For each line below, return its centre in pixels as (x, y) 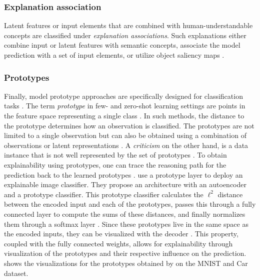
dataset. (16, 273)
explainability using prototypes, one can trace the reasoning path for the (115, 164)
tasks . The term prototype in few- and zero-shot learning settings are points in (125, 106)
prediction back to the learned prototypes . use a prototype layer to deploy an (123, 174)
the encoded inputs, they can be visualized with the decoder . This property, (121, 234)
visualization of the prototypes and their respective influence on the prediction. (125, 253)
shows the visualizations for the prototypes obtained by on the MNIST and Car (126, 263)
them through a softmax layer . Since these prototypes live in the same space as (126, 224)
